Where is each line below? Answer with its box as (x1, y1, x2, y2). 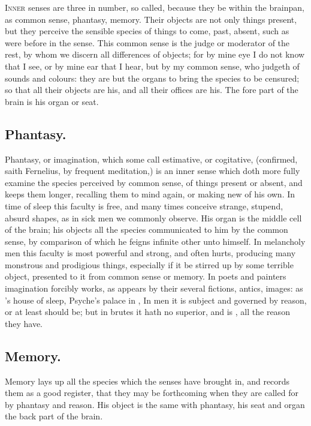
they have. (5, 317, 43, 329)
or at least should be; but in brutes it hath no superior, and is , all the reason (5, 305, 290, 318)
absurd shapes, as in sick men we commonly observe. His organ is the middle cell (5, 211, 302, 224)
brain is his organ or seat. (5, 95, 99, 107)
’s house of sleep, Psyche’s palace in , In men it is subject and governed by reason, (5, 293, 307, 306)
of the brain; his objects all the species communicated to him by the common (5, 223, 288, 236)
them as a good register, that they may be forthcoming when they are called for (5, 386, 298, 399)
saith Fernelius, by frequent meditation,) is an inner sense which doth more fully (5, 164, 300, 177)
